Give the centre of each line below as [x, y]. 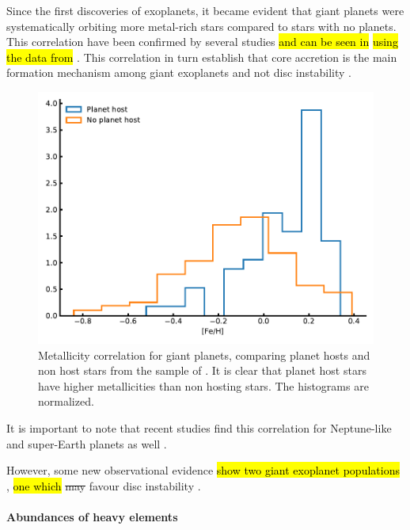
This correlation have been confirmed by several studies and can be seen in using [202, 42]
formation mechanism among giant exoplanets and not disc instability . [179, 72]
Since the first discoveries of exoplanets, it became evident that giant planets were [205, 10]
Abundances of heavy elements [92, 516]
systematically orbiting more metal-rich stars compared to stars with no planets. [201, 26]
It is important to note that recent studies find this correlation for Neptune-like [199, 427]
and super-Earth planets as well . [87, 443]
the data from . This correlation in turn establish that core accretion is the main [202, 57]
